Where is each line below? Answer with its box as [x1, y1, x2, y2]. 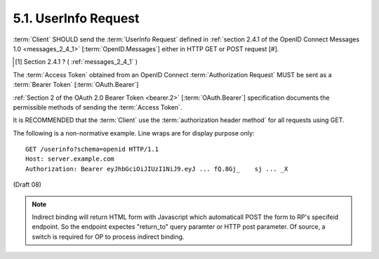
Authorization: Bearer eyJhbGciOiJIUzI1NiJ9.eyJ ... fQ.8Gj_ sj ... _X [25, 165, 288, 173]
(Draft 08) [13, 180, 42, 189]
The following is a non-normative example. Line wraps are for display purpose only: [13, 128, 255, 137]
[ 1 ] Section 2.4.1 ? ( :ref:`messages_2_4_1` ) [15, 58, 138, 66]
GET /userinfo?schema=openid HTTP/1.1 [25, 145, 159, 154]
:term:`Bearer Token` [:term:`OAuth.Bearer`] [13, 81, 139, 89]
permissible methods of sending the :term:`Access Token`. [13, 102, 182, 112]
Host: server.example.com [25, 155, 115, 163]
